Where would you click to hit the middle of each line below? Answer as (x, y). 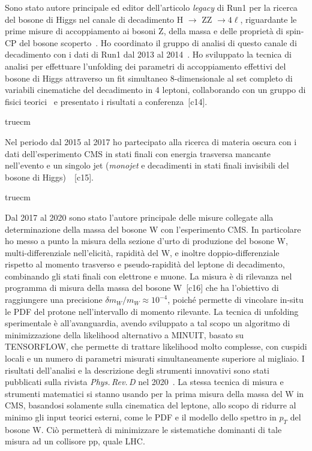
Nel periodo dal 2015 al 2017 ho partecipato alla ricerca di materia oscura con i (151, 141)
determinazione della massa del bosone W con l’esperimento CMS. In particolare (153, 229)
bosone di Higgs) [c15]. (49, 177)
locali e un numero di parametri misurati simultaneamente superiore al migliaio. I (155, 358)
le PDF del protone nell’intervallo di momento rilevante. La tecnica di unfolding (152, 311)
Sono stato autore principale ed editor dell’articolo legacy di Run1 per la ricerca (151, 7)
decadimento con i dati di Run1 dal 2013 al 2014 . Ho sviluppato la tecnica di (148, 54)
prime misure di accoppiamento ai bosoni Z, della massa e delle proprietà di (144, 31)
